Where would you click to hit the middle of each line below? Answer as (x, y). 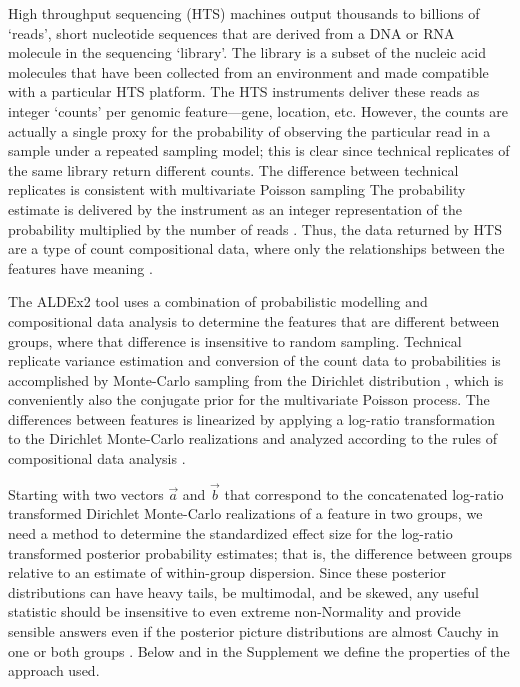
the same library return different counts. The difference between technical (233, 169)
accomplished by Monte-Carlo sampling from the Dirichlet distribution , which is (256, 379)
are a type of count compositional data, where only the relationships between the (256, 248)
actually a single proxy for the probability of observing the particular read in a (249, 130)
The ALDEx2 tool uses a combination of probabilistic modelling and (218, 301)
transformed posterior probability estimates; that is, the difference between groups (260, 552)
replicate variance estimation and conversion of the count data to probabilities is (254, 360)
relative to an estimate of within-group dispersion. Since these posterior (227, 572)
